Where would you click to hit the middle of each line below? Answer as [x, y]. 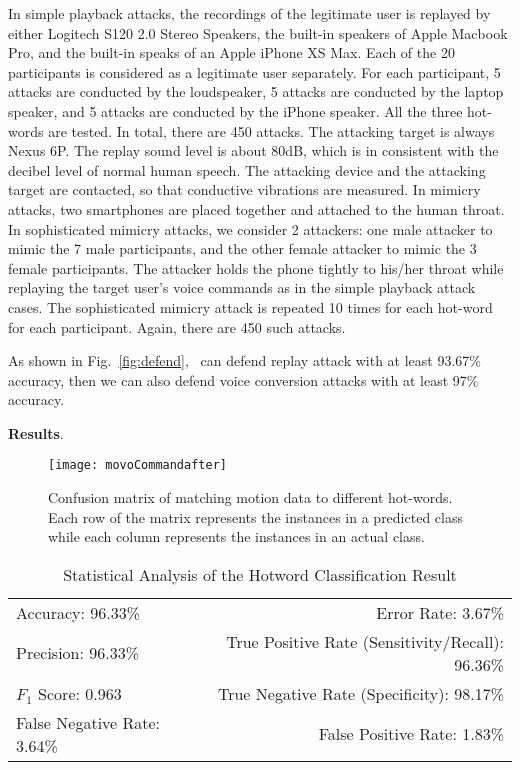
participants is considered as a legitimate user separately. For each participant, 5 [254, 71]
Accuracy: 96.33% [78, 612]
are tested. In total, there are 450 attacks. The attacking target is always [271, 130]
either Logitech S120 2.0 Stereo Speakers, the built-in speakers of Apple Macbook [258, 32]
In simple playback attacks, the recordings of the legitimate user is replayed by [249, 13]
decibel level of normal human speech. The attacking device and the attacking [247, 169]
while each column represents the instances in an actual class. [236, 536]
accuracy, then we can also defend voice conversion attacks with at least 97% [243, 379]
